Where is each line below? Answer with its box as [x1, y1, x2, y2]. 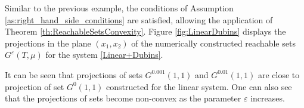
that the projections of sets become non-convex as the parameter [5, 92, 241, 104]
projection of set [5, 80, 64, 92]
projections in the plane [5, 36, 91, 49]
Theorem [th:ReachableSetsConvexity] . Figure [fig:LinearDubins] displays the [5, 25, 286, 38]
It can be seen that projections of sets [5, 68, 142, 81]
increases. [250, 92, 285, 104]
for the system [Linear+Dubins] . [45, 48, 163, 61]
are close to [258, 68, 300, 81]
